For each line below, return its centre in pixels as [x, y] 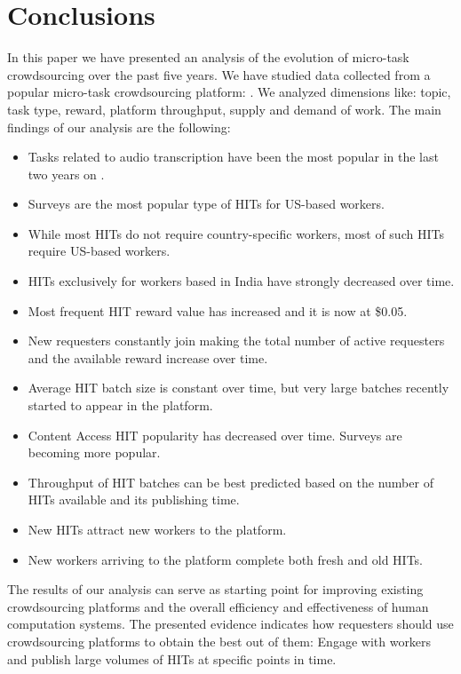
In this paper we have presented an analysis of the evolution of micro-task [208, 57]
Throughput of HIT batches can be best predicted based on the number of [230, 482]
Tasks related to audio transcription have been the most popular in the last [233, 157]
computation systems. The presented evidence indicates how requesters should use [230, 624]
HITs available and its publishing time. [134, 500]
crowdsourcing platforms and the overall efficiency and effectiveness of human [218, 606]
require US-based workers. [99, 251]
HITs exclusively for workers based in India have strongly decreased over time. [241, 281]
